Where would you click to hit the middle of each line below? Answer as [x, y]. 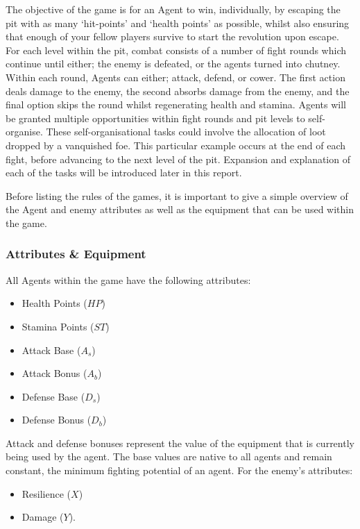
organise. [24, 132]
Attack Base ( [51, 350]
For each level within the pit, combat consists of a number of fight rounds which [176, 50]
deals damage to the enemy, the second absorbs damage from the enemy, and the [178, 91]
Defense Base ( [53, 396]
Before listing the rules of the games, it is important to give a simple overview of [177, 195]
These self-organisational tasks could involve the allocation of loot [186, 132]
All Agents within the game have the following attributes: [128, 279]
